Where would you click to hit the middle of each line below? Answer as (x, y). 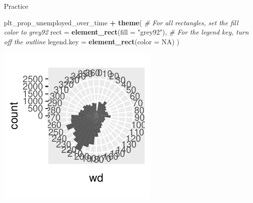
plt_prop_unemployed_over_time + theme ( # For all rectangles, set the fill (121, 22)
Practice (16, 6)
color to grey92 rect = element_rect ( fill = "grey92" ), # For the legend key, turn (126, 32)
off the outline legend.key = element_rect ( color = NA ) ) (92, 41)
